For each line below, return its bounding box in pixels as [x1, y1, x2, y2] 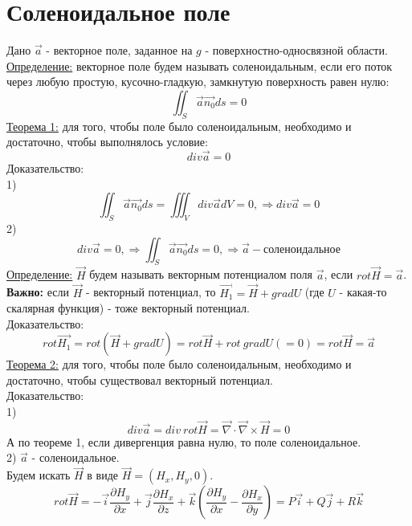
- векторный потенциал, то [85, 283, 216, 300]
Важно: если [6, 283, 69, 300]
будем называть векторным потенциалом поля [89, 266, 313, 283]
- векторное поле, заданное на [46, 42, 193, 59]
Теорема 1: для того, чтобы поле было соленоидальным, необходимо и [6, 117, 352, 134]
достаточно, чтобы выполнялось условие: [6, 133, 208, 150]
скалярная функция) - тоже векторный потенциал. [6, 300, 250, 316]
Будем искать [6, 467, 71, 483]
